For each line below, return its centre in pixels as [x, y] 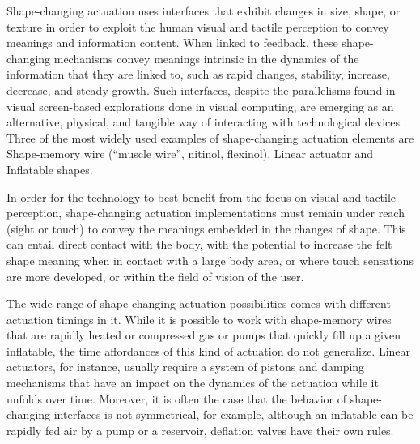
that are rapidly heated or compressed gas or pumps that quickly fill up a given [204, 335]
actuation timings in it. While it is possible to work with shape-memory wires [199, 319]
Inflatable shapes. [50, 169]
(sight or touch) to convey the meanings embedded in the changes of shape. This [206, 228]
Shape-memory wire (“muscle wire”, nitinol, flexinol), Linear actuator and [190, 154]
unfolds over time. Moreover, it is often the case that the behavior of [176, 398]
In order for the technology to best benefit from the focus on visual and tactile [202, 196]
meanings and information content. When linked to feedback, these [172, 43]
